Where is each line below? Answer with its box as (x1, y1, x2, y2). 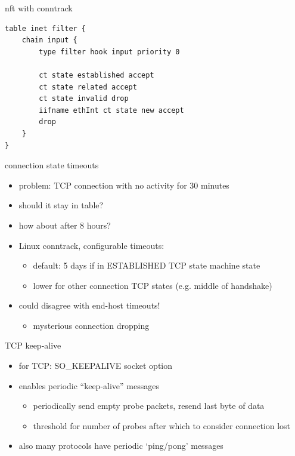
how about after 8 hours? (18, 218, 111, 231)
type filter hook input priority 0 (39, 47, 180, 56)
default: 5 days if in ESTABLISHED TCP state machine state (33, 259, 260, 272)
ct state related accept (39, 82, 137, 91)
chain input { (21, 36, 77, 45)
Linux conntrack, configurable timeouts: (18, 239, 164, 251)
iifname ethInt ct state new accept (39, 106, 184, 115)
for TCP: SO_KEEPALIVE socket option (18, 359, 173, 372)
